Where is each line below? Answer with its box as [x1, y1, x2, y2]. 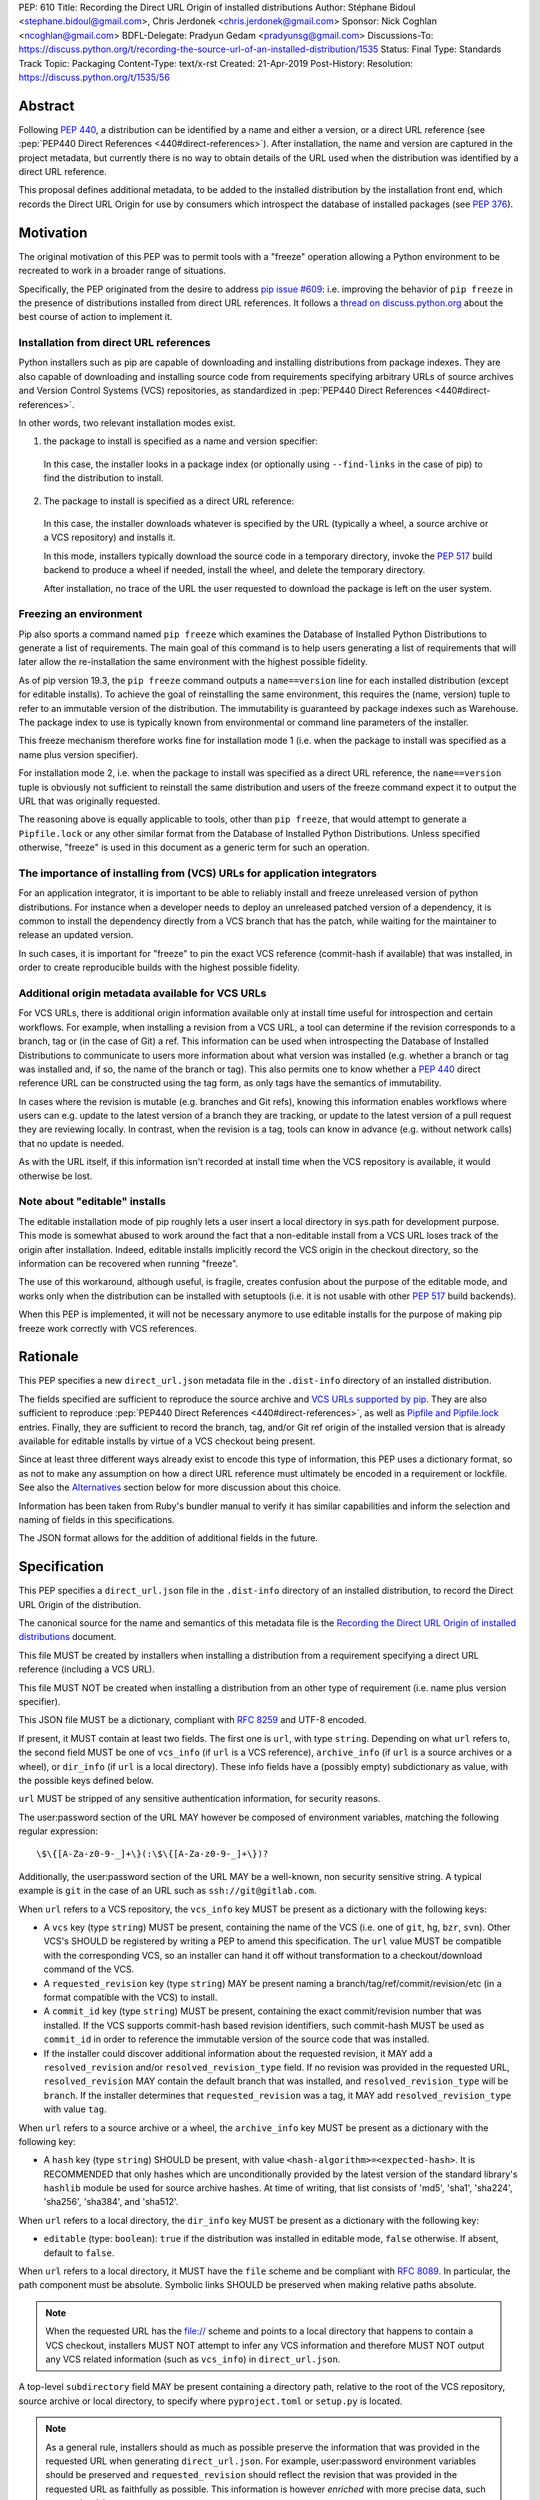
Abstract [18, 97, 75, 114]
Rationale [18, 1348, 79, 1365]
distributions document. [18, 1631, 117, 1643]
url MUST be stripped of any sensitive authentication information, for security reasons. [18, 1793, 381, 1805]
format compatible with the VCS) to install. [43, 1991, 218, 2003]
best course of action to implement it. [18, 311, 173, 323]
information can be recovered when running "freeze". [18, 1257, 239, 1269]
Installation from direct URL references [18, 336, 211, 350]
